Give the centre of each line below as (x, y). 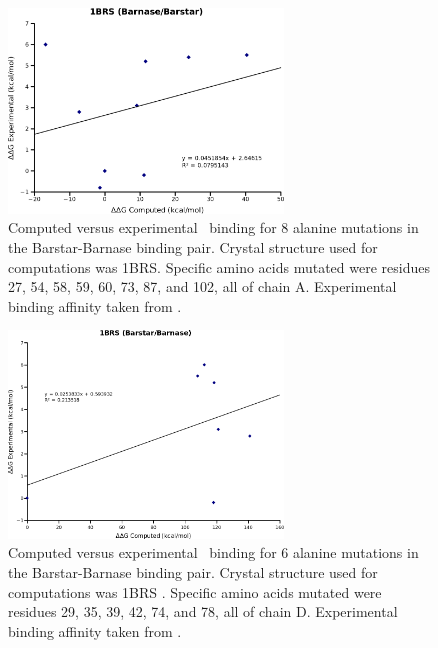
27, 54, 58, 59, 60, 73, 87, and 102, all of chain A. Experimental (202, 286)
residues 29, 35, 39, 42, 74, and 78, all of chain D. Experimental (203, 611)
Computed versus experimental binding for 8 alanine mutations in (213, 227)
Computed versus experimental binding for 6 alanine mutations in (213, 552)
